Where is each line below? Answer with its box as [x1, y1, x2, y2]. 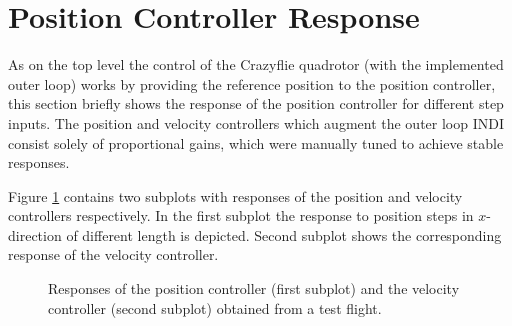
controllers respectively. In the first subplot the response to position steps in [8, 205, 474, 226]
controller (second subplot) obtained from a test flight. [48, 297, 382, 318]
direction [8, 224, 62, 245]
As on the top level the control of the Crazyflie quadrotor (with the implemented [8, 54, 504, 75]
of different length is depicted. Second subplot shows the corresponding [66, 224, 502, 245]
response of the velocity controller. [8, 244, 219, 265]
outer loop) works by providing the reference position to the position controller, [8, 73, 496, 94]
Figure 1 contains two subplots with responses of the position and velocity [8, 185, 463, 206]
